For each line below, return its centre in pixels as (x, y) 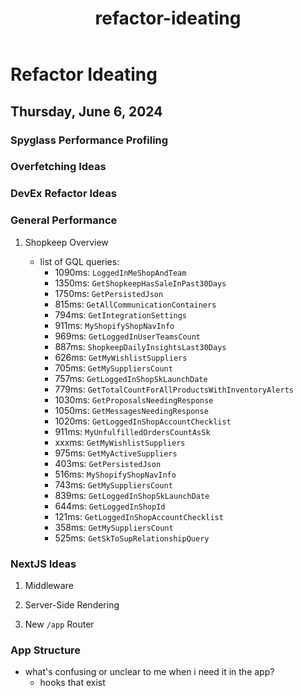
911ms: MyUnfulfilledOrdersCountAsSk (132, 431)
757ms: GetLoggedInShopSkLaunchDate (131, 378)
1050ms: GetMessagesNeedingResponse (131, 410)
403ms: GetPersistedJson (108, 463)
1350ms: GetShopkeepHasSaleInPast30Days (140, 283)
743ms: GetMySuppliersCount (113, 484)
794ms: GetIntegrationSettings (121, 314)
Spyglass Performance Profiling (89, 140)
